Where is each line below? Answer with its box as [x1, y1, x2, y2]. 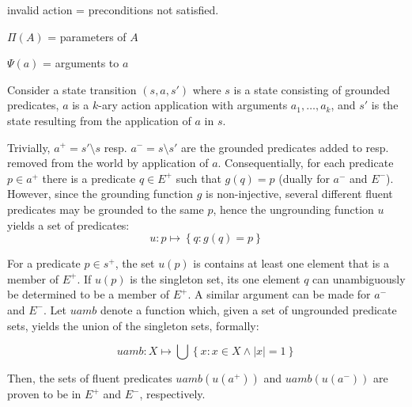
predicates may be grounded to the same [7, 200, 204, 217]
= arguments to [43, 55, 119, 71]
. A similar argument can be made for [187, 286, 371, 302]
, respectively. [139, 386, 206, 402]
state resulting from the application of [7, 112, 191, 128]
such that [176, 169, 221, 186]
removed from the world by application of [7, 154, 209, 171]
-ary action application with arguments [98, 97, 288, 113]
